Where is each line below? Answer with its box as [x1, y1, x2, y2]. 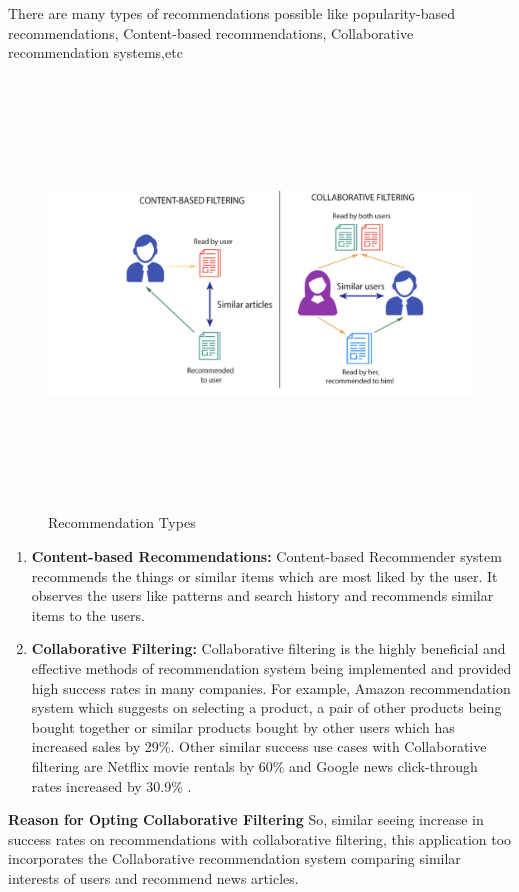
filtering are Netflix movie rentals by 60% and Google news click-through [31, 755, 478, 776]
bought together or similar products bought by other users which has [31, 716, 455, 737]
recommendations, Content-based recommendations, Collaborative [8, 22, 414, 43]
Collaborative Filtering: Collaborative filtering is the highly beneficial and [31, 638, 506, 659]
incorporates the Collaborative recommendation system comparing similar [8, 848, 461, 869]
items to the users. [31, 604, 145, 625]
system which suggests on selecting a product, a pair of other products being [31, 697, 502, 718]
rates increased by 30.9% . [31, 775, 192, 796]
